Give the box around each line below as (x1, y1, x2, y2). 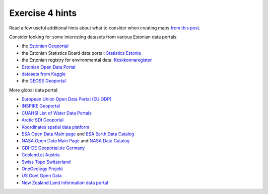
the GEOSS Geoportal (21, 78, 66, 84)
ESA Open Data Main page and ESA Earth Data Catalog (21, 131, 134, 137)
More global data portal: (9, 87, 59, 93)
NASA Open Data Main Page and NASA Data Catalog (21, 138, 130, 144)
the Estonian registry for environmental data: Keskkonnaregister (21, 57, 152, 63)
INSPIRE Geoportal (21, 103, 60, 109)
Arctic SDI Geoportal (21, 117, 64, 123)
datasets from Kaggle (21, 71, 66, 77)
